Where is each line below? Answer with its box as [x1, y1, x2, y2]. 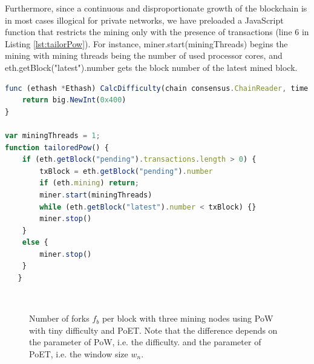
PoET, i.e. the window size [29, 348, 128, 360]
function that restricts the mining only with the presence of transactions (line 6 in [5, 25, 309, 38]
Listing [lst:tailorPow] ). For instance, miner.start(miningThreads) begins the [5, 37, 288, 50]
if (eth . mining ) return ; [39, 179, 139, 188]
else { [22, 238, 48, 247]
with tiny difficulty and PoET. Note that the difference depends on [29, 323, 278, 336]
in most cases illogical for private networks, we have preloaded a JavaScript [5, 13, 284, 26]
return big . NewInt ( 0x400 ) [22, 96, 126, 105]
